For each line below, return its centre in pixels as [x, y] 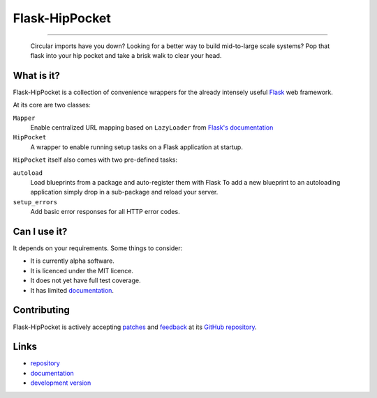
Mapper [24, 118]
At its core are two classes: [52, 105]
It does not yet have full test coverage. [86, 281]
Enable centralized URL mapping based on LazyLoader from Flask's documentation [152, 128]
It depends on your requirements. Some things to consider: [98, 248]
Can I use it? [40, 231]
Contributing [41, 310]
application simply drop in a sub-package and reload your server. [124, 192]
